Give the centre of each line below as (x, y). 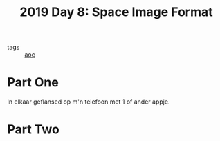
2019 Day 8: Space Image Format (116, 12)
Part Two (34, 130)
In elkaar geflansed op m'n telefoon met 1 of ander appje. (89, 102)
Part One (33, 83)
